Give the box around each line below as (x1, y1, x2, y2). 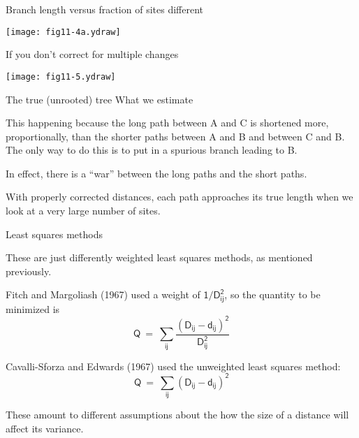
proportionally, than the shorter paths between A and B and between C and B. (6, 129, 345, 143)
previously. (6, 263, 52, 278)
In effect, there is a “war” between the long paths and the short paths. (6, 166, 307, 180)
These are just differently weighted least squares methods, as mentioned (6, 250, 313, 265)
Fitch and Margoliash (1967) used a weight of (6, 287, 200, 302)
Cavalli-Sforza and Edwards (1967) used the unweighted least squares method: (6, 358, 341, 373)
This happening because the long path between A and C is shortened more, (6, 115, 329, 130)
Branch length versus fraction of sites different (6, 2, 203, 16)
